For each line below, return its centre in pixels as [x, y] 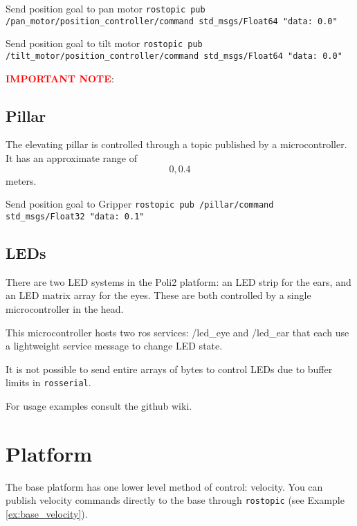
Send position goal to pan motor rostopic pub [106, 8]
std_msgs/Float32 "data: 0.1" [75, 216]
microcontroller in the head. [65, 308]
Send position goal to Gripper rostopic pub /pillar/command [140, 204]
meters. [21, 180]
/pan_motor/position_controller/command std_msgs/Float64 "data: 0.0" [172, 21]
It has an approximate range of [71, 158]
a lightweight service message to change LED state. [114, 346]
